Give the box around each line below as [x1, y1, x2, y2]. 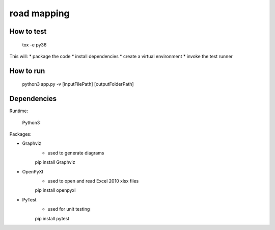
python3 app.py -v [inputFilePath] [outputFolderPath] [22, 81, 134, 87]
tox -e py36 [22, 41, 47, 48]
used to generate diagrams [47, 149, 104, 156]
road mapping [9, 8, 70, 19]
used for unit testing [47, 206, 90, 212]
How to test [9, 27, 47, 36]
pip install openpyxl [35, 187, 76, 193]
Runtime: [9, 108, 28, 114]
